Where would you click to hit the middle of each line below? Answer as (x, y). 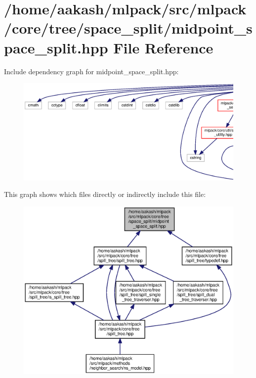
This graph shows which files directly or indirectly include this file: (105, 194)
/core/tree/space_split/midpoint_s (128, 28)
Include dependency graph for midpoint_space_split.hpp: (91, 71)
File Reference (163, 47)
